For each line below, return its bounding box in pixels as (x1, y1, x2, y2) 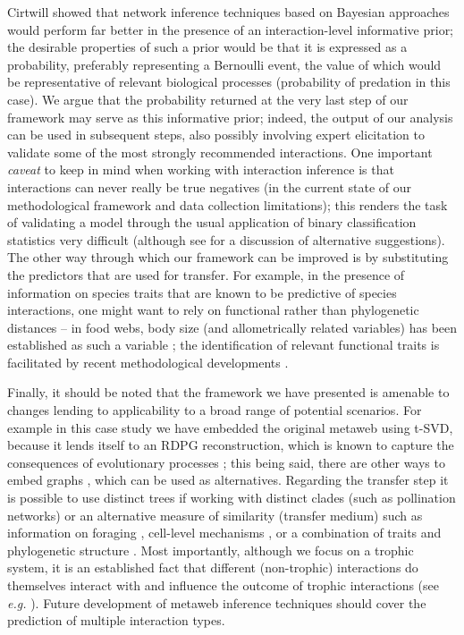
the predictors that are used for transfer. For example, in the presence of (7, 265, 405, 284)
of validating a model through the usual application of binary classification (7, 213, 417, 232)
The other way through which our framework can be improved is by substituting (7, 248, 449, 267)
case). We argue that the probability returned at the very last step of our (7, 89, 409, 108)
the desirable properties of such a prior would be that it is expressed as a (7, 38, 408, 56)
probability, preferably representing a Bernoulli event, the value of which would (7, 55, 442, 73)
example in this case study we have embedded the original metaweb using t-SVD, (7, 418, 453, 436)
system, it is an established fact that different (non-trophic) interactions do (7, 558, 418, 577)
